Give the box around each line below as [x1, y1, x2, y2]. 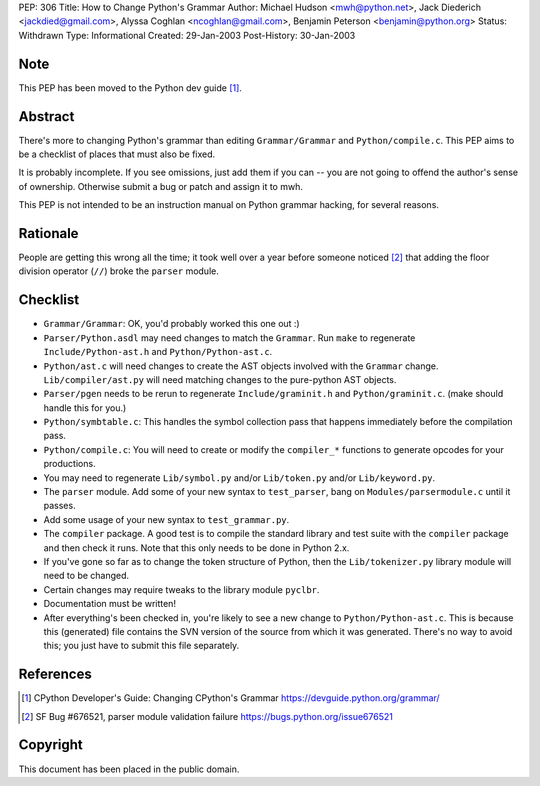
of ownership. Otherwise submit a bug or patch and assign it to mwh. [18, 180, 304, 192]
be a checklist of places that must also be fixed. [18, 148, 216, 160]
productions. [43, 458, 96, 470]
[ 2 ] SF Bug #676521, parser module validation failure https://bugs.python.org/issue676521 [21, 710, 394, 722]
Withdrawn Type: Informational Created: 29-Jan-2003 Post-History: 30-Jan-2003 [18, 29, 356, 41]
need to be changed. [43, 570, 130, 582]
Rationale [18, 225, 79, 242]
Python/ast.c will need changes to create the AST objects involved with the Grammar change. [43, 360, 439, 372]
